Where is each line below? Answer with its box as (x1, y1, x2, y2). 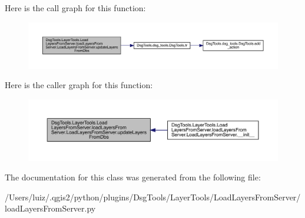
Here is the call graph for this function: (5, 2, 146, 14)
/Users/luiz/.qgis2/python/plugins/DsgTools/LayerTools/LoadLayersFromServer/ (5, 190, 301, 203)
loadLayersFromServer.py (5, 202, 96, 214)
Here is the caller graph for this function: (5, 79, 153, 91)
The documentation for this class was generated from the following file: (5, 171, 261, 183)
